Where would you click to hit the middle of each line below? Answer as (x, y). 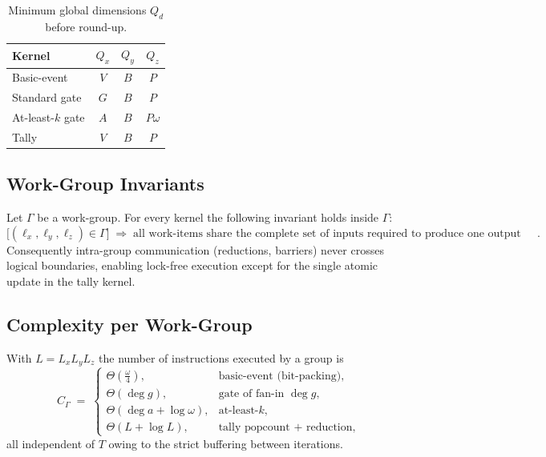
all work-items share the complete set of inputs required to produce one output (327, 233)
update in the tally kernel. (71, 281)
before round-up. (86, 26)
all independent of (51, 443)
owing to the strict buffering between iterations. (226, 443)
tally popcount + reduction (285, 427)
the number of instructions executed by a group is (221, 357)
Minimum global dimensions (77, 10)
